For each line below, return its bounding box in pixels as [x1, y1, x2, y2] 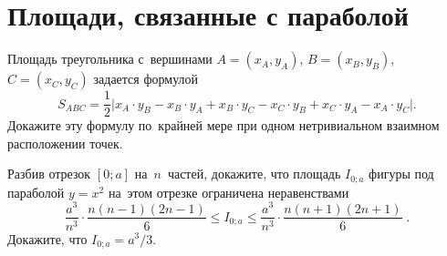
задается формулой [93, 69, 199, 88]
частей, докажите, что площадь [167, 164, 341, 183]
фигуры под [369, 164, 434, 183]
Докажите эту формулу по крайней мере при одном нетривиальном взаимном [7, 116, 440, 135]
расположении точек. [7, 133, 123, 152]
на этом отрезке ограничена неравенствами [108, 182, 349, 201]
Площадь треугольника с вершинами [7, 49, 213, 68]
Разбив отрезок [7, 164, 91, 183]
